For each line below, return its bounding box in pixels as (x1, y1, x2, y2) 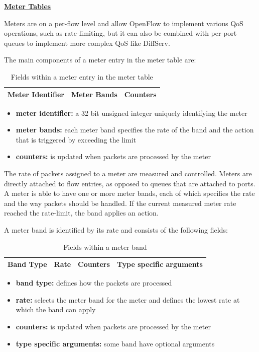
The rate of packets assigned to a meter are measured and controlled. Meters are (4, 168, 252, 179)
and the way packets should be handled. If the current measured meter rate (4, 197, 236, 208)
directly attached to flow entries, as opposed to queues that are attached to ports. (4, 178, 255, 188)
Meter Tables (4, 1, 51, 11)
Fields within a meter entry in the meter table (11, 71, 153, 82)
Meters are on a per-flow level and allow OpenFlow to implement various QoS (4, 18, 243, 28)
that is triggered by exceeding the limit (16, 134, 137, 145)
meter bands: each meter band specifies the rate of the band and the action (16, 124, 254, 135)
